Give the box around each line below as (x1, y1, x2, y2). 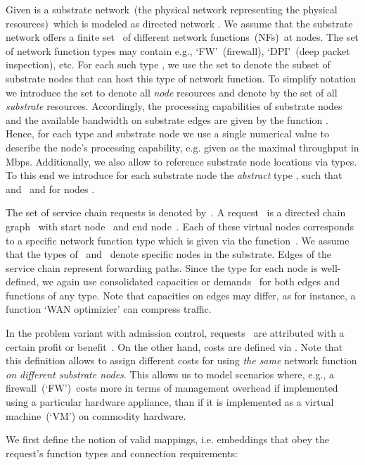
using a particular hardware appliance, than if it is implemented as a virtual (6, 395, 334, 409)
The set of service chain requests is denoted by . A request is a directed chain (6, 205, 346, 220)
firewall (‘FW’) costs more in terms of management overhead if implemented (6, 380, 338, 395)
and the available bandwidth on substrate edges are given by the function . (6, 112, 328, 127)
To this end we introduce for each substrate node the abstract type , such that (6, 168, 342, 182)
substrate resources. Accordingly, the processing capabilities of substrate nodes (6, 99, 342, 113)
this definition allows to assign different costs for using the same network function (6, 353, 357, 368)
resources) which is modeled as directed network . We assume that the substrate (6, 15, 353, 30)
